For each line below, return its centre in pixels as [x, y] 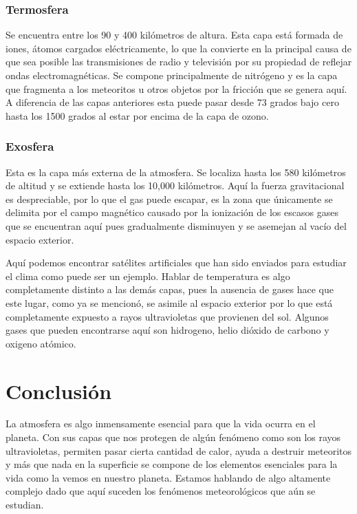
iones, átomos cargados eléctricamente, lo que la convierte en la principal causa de [178, 48]
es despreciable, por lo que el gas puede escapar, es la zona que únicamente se [169, 199]
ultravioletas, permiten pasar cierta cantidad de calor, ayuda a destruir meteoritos [179, 450]
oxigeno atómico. [41, 343]
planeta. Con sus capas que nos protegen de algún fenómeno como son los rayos [173, 437]
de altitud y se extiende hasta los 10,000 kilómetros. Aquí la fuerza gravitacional [175, 185]
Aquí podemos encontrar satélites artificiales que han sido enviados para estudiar [176, 263]
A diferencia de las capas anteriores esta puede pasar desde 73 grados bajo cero [172, 102]
